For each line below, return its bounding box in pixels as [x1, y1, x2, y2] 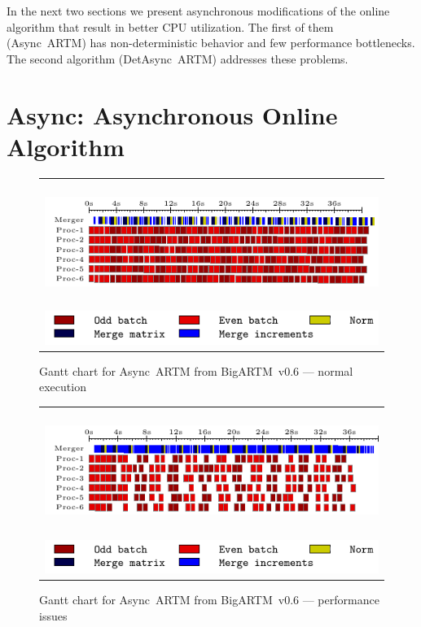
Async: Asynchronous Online [7, 98, 338, 131]
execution [39, 378, 86, 395]
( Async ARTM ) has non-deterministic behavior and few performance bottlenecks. [7, 34, 415, 51]
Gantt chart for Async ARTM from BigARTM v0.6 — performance [39, 590, 379, 607]
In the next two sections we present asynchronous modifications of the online [7, 2, 390, 19]
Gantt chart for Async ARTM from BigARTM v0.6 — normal [39, 362, 353, 379]
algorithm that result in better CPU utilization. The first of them [7, 18, 334, 35]
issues [39, 607, 68, 624]
